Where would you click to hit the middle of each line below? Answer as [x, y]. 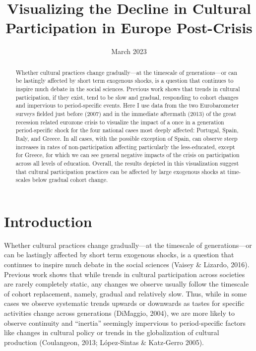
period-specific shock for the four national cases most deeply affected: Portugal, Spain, [127, 130]
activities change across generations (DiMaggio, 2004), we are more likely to [119, 313]
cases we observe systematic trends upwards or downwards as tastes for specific [124, 303]
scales [23, 180]
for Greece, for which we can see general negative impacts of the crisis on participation [128, 155]
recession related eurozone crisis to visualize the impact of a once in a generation [120, 122]
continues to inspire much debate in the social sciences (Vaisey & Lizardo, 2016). [127, 264]
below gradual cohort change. [70, 180]
